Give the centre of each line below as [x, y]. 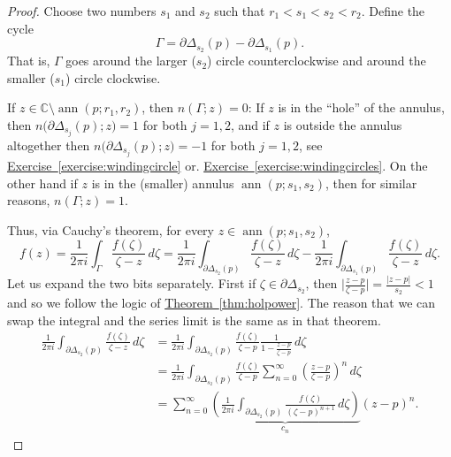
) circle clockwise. [113, 77]
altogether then [49, 145]
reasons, [29, 200]
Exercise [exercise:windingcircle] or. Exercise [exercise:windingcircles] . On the [218, 166]
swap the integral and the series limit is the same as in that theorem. [194, 320]
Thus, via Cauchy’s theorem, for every [111, 229]
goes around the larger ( [131, 61]
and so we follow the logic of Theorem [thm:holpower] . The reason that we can [222, 303]
